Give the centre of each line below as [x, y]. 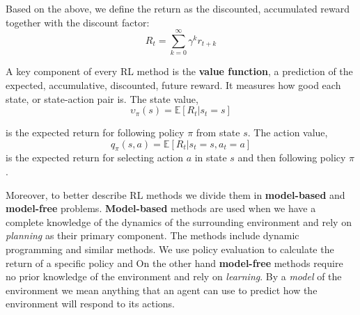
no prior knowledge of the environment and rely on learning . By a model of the [174, 276]
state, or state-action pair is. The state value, [102, 98]
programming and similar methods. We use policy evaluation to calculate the [170, 249]
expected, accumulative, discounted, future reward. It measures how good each [173, 84]
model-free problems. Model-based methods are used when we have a [161, 208]
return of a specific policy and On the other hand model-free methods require [174, 262]
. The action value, [288, 132]
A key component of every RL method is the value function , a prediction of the [179, 71]
